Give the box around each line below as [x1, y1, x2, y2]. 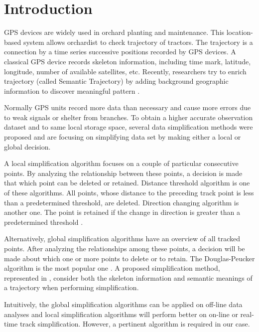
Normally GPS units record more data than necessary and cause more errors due [4, 102, 251, 113]
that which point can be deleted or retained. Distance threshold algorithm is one [4, 177, 250, 188]
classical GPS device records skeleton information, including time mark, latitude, [4, 56, 251, 66]
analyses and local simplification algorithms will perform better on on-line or [4, 309, 238, 319]
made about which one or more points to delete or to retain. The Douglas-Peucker [4, 253, 255, 263]
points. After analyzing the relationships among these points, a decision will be [4, 243, 245, 253]
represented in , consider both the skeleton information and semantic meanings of [4, 272, 253, 283]
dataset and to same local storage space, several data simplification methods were [4, 122, 253, 132]
